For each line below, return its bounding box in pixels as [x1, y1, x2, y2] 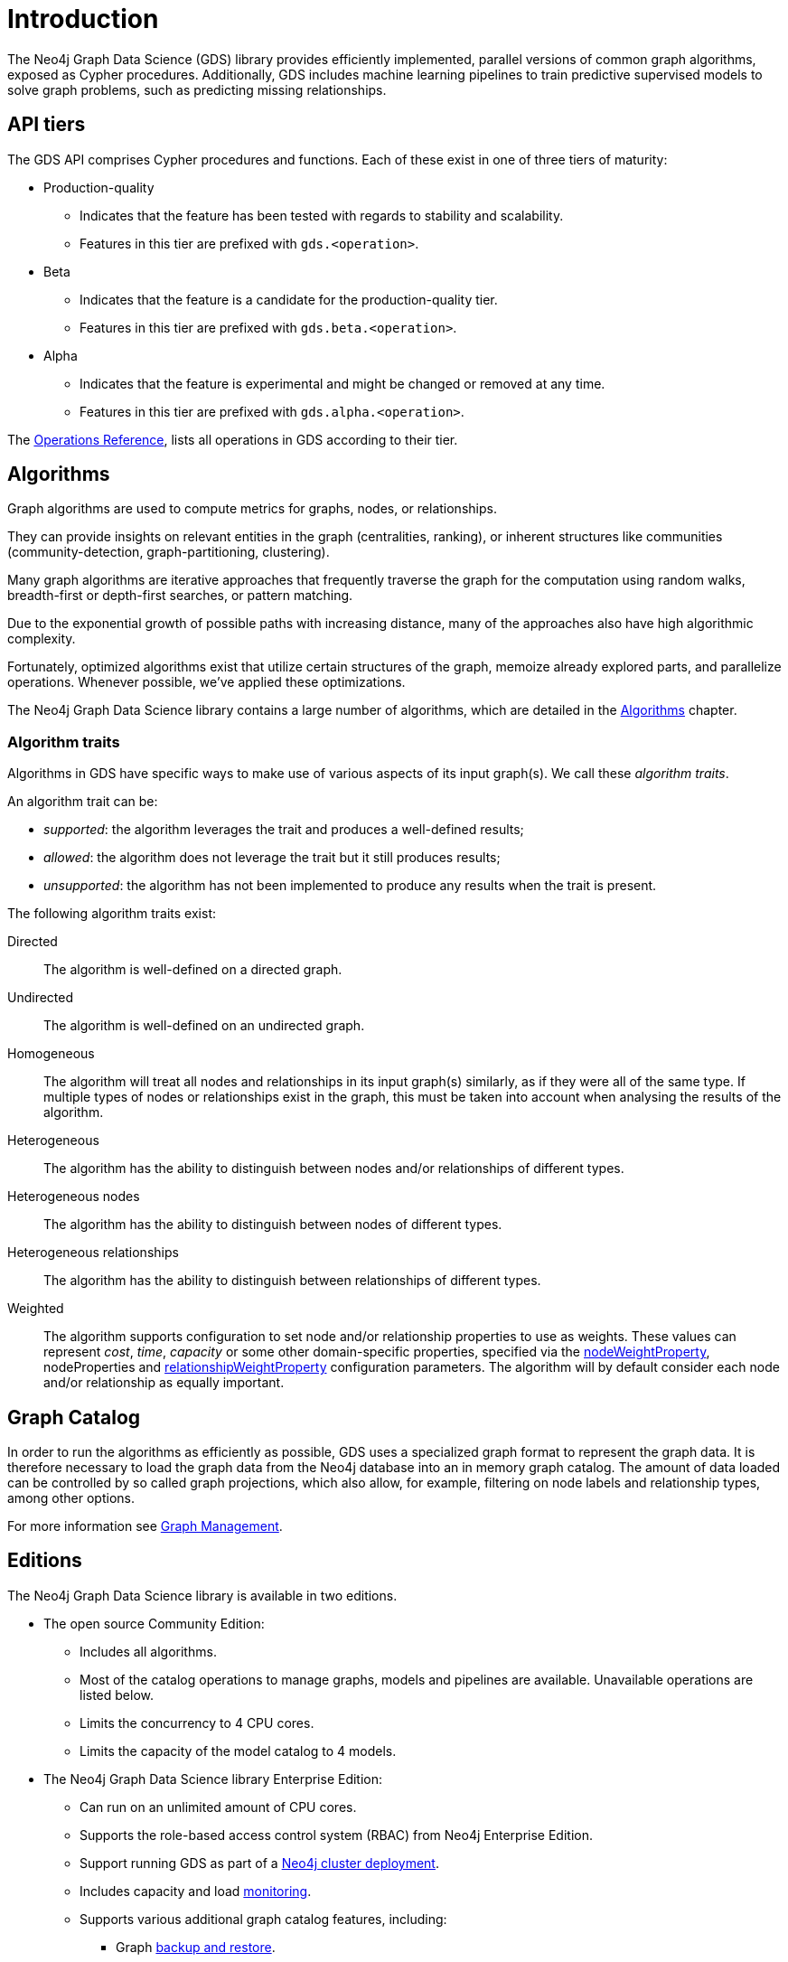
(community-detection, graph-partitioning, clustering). [7, 544, 330, 560]
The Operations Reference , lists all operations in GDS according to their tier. [7, 431, 458, 447]
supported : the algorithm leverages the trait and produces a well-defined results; [43, 821, 524, 838]
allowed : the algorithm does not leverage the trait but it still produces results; [43, 850, 501, 866]
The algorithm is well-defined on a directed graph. [43, 962, 342, 978]
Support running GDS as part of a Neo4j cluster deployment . [80, 1854, 439, 1871]
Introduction [7, 4, 159, 34]
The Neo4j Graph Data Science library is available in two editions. [7, 1587, 398, 1603]
